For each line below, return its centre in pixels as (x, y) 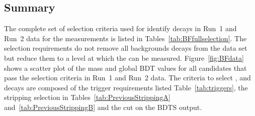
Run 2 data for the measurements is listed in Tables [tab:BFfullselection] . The (125, 38)
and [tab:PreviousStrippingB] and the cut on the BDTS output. (103, 107)
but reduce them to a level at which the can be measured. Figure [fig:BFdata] (124, 57)
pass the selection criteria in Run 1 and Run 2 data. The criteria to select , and (127, 78)
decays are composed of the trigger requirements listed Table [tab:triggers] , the (126, 87)
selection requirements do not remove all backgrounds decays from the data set (126, 48)
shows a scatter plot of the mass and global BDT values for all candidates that (125, 68)
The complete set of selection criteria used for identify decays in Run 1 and (120, 28)
